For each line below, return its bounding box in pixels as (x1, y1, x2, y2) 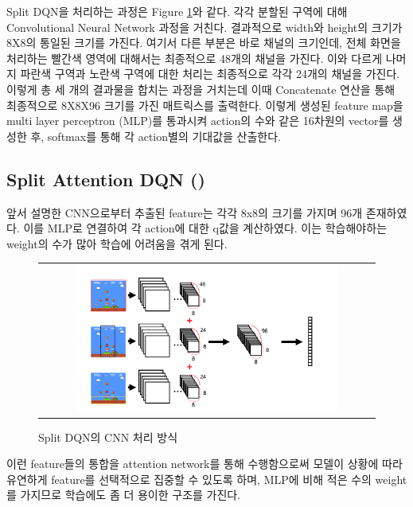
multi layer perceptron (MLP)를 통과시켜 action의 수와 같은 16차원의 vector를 (6, 112, 389, 129)
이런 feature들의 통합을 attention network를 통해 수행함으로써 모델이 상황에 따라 (6, 455, 403, 472)
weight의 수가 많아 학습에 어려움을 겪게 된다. (6, 235, 228, 252)
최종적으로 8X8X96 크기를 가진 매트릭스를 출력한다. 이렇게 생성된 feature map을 (6, 96, 403, 113)
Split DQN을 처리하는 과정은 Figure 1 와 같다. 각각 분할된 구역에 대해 (6, 3, 348, 19)
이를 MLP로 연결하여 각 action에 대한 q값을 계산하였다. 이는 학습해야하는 (23, 220, 388, 236)
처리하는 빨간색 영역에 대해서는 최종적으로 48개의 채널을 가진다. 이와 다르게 (6, 49, 383, 66)
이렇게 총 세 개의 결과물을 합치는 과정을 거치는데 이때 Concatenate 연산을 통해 (6, 80, 395, 97)
